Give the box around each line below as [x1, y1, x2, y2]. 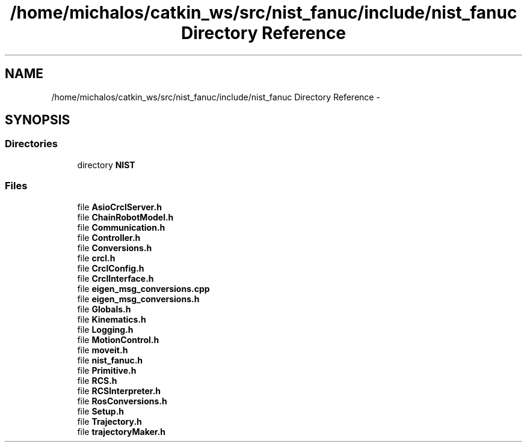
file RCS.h [77, 375, 117, 386]
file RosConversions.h [77, 395, 167, 406]
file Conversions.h [77, 242, 152, 253]
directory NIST [77, 159, 135, 170]
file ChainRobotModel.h [77, 211, 174, 222]
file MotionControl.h [77, 334, 159, 345]
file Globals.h [77, 303, 131, 314]
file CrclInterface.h [77, 273, 154, 284]
